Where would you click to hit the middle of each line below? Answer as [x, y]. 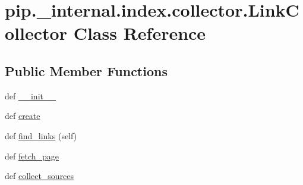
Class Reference [140, 33]
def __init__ [30, 95]
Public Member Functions [86, 70]
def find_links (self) [41, 135]
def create [23, 116]
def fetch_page [32, 156]
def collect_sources [40, 176]
